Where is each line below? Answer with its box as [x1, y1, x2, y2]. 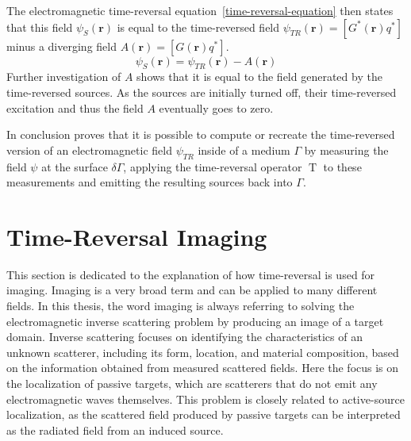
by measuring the [304, 141, 389, 158]
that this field [6, 18, 73, 35]
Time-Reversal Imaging [6, 220, 267, 252]
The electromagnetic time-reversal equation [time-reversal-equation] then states [6, 2, 394, 18]
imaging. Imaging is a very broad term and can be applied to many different [6, 282, 378, 298]
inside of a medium [198, 141, 290, 158]
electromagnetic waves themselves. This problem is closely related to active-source [6, 390, 405, 407]
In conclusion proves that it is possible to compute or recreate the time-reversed [6, 126, 395, 143]
